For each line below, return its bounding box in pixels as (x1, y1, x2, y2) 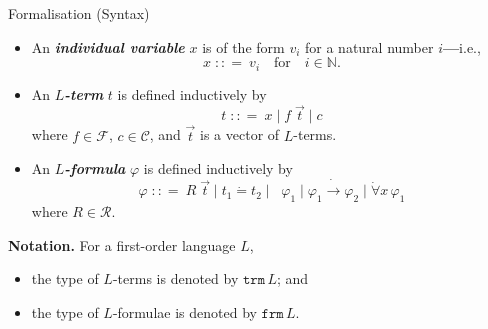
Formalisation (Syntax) (8, 3, 150, 23)
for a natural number (305, 36, 434, 57)
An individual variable (31, 36, 185, 57)
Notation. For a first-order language (8, 234, 236, 255)
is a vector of (200, 124, 280, 145)
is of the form (202, 36, 285, 57)
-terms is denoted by (112, 268, 239, 289)
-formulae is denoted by (112, 301, 257, 322)
